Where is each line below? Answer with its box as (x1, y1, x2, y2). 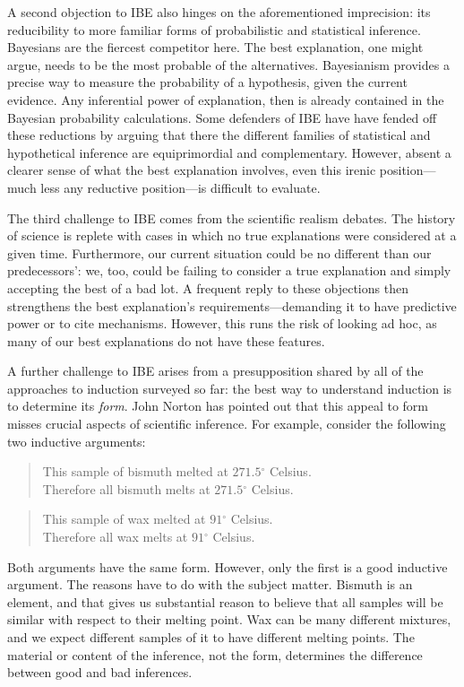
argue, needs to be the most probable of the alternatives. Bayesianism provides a (7, 55, 450, 74)
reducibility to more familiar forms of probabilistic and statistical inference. (7, 20, 421, 39)
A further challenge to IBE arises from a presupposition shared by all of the (7, 361, 424, 380)
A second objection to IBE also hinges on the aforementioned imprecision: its (7, 3, 431, 21)
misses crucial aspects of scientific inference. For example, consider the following (7, 414, 446, 433)
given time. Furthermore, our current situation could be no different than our (7, 243, 432, 262)
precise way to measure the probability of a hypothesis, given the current (7, 73, 408, 91)
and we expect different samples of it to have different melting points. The (7, 628, 415, 646)
